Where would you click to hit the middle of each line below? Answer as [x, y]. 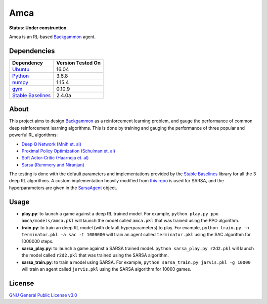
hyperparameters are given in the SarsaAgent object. [63, 188]
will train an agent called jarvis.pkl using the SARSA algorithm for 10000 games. [106, 269]
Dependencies [32, 51]
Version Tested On [78, 63]
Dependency [27, 63]
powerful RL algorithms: [33, 135]
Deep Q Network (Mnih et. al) [51, 144]
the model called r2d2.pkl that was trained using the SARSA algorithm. [95, 255]
